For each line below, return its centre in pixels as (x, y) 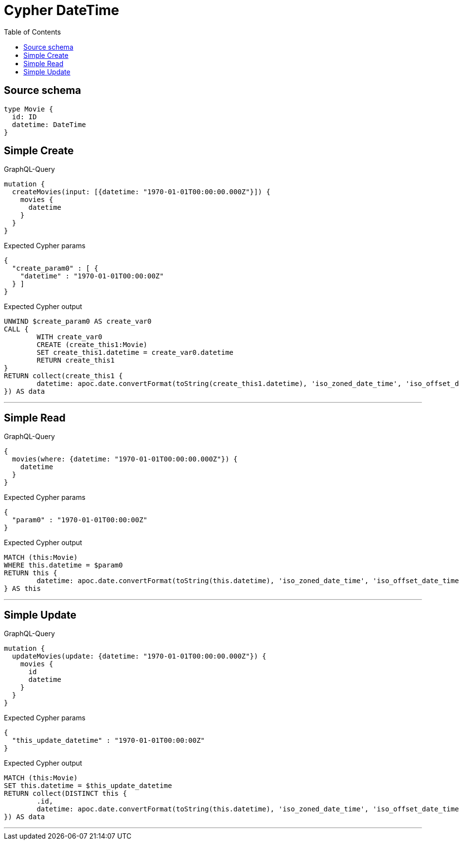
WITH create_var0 (70, 337)
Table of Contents (33, 32)
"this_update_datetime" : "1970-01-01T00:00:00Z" (108, 741)
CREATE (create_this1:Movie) (92, 345)
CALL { (16, 329)
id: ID (24, 117)
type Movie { (29, 109)
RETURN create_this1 (76, 360)
